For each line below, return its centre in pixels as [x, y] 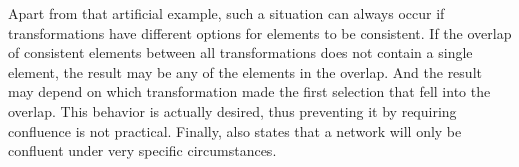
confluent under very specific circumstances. [142, 150]
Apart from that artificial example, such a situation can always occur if [226, 13]
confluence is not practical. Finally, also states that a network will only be [235, 130]
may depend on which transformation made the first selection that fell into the [249, 91]
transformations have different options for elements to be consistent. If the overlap [260, 32]
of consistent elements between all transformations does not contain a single [240, 52]
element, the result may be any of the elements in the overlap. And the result [245, 71]
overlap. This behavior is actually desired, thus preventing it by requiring [232, 110]
